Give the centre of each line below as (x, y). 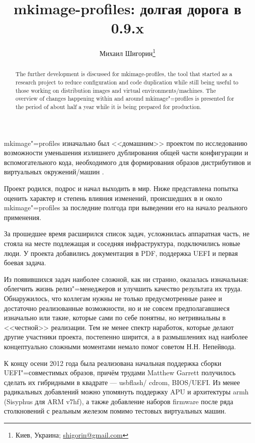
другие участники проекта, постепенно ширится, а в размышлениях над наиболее (126, 337)
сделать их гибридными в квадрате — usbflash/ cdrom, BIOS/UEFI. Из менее (122, 382)
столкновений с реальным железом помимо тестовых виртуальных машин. (115, 411)
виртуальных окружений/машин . (54, 172)
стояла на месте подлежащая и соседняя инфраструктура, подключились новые (122, 243)
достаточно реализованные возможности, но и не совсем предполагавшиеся (117, 308)
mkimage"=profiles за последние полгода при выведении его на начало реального (126, 208)
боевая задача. (25, 263)
